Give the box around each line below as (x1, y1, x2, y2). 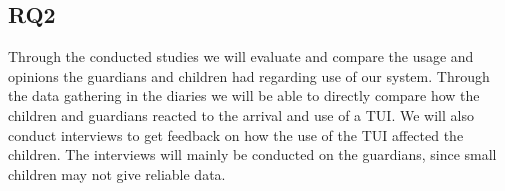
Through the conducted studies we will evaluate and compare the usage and (8, 46, 474, 67)
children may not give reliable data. (8, 163, 226, 184)
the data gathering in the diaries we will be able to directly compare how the (8, 85, 480, 106)
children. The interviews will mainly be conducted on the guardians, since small (8, 144, 497, 165)
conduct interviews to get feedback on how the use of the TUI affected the (8, 124, 464, 145)
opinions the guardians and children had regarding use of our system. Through (8, 65, 490, 86)
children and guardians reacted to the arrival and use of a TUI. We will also (8, 104, 474, 125)
